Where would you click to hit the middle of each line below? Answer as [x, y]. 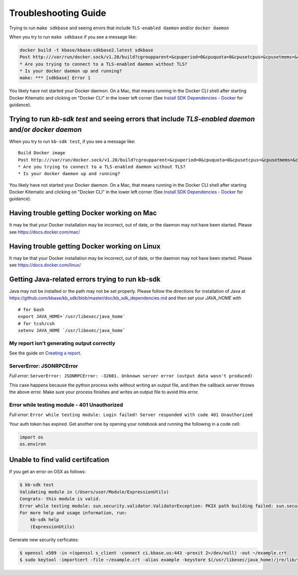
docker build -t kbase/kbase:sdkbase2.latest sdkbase [86, 50]
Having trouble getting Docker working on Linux [85, 246]
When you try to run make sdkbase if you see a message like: [73, 37]
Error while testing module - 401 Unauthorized [66, 405]
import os [32, 437]
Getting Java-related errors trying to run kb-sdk [85, 279]
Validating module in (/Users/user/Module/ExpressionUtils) [94, 492]
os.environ [33, 444]
